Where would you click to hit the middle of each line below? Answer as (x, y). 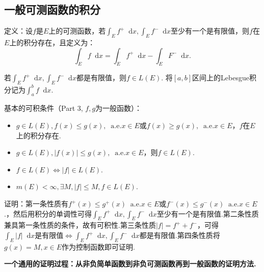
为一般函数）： (119, 108)
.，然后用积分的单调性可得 (48, 213)
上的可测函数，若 (77, 31)
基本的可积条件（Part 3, (44, 108)
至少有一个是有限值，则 (210, 31)
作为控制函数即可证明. (99, 246)
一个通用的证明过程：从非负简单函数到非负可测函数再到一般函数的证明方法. (130, 264)
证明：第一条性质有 (36, 204)
